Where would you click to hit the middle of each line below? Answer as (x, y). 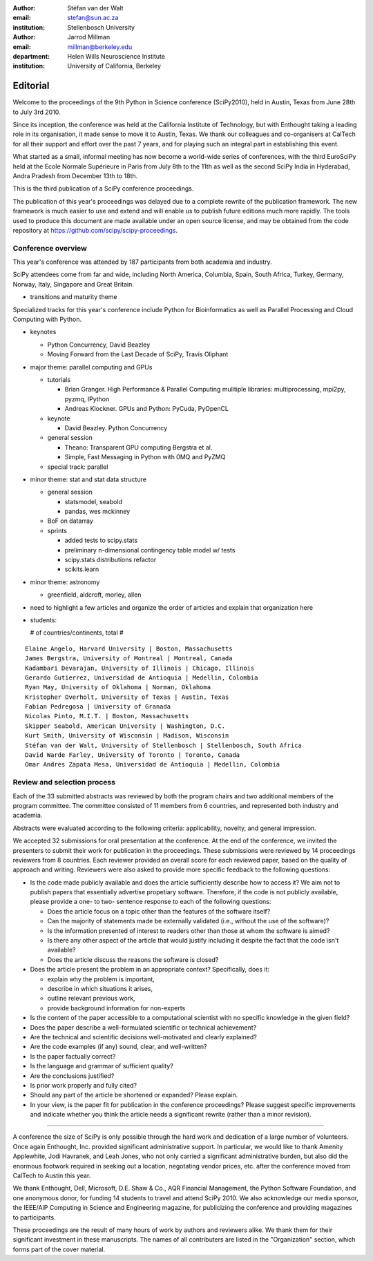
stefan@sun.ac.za (93, 18)
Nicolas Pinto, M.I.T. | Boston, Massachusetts (107, 716)
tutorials (59, 379)
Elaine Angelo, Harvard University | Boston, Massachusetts (129, 648)
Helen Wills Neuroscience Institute (116, 56)
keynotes (43, 332)
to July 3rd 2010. (37, 112)
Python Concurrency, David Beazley (99, 345)
